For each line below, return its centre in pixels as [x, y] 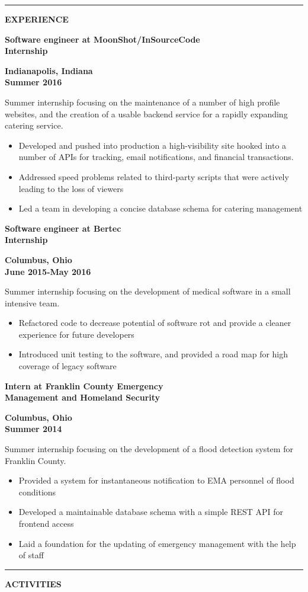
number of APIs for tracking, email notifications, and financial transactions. [156, 157]
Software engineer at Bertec [63, 228]
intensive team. [32, 303]
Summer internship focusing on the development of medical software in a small [148, 291]
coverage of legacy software [68, 366]
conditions [37, 492]
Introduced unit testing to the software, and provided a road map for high [153, 354]
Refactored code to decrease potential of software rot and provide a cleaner [155, 323]
